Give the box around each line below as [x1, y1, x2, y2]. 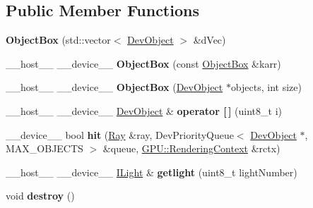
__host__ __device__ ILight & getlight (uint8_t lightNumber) [6, 164, 297, 179]
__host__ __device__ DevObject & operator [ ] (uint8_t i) [6, 103, 282, 118]
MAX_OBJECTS [6, 141, 83, 156]
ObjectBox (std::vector [6, 32, 111, 47]
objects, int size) [230, 80, 302, 94]
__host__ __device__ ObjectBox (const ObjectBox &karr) [6, 56, 281, 71]
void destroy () [6, 188, 75, 203]
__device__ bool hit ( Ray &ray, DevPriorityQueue [6, 127, 234, 142]
